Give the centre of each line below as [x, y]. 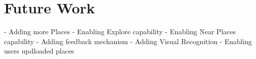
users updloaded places [39, 51]
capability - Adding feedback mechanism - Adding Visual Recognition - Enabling [128, 41]
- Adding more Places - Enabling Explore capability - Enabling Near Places [120, 31]
